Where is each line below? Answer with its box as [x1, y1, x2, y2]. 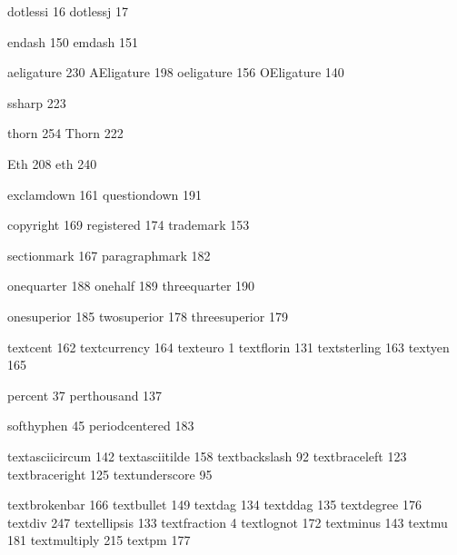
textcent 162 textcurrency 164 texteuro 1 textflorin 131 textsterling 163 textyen [7, 337, 450, 356]
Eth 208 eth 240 [7, 154, 97, 173]
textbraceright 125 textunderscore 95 [7, 464, 213, 483]
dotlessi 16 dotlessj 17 [7, 2, 128, 20]
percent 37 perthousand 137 [7, 385, 163, 404]
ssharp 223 [7, 93, 66, 112]
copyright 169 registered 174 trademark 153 [7, 215, 250, 234]
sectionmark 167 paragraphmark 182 [7, 245, 211, 264]
